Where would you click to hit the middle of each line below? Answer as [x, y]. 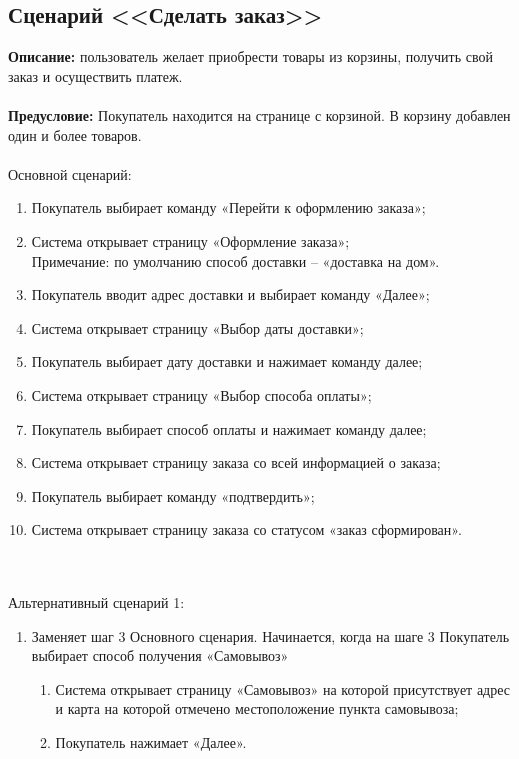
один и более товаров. [75, 134]
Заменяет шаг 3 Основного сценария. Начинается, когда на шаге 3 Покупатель [270, 635]
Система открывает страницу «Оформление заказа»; [190, 240]
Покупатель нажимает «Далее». [151, 742]
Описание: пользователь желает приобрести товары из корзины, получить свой [250, 56]
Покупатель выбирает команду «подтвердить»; [173, 495]
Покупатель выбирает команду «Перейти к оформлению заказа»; [228, 207]
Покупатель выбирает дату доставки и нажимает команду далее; [227, 361]
